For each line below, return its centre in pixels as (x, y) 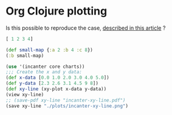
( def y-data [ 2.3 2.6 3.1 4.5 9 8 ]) (52, 84)
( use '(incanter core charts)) (45, 67)
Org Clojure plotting (57, 11)
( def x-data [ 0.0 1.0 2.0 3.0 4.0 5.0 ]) (58, 78)
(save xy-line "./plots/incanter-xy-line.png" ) (67, 106)
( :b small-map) (25, 56)
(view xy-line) (25, 94)
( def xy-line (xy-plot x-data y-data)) (56, 89)
